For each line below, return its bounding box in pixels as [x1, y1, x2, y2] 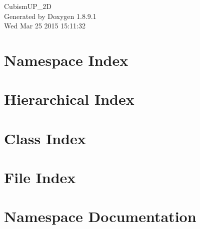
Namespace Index [4, 49, 128, 70]
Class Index [4, 128, 86, 148]
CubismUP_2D [4, 1, 51, 11]
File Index [4, 167, 76, 188]
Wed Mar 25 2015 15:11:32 [4, 20, 85, 31]
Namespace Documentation [4, 206, 196, 227]
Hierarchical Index [4, 89, 134, 109]
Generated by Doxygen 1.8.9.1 [4, 10, 96, 21]
